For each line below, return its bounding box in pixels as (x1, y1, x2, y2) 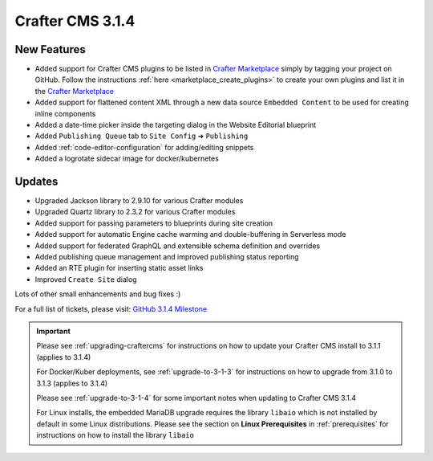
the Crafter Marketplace (34, 86, 114, 96)
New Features (14, 43, 86, 56)
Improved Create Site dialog (34, 274, 137, 284)
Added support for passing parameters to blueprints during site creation (34, 218, 273, 228)
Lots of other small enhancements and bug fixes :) (14, 289, 181, 299)
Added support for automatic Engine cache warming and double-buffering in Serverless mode (34, 230, 346, 239)
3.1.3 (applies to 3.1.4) (36, 378, 108, 388)
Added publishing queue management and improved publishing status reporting (34, 252, 300, 262)
